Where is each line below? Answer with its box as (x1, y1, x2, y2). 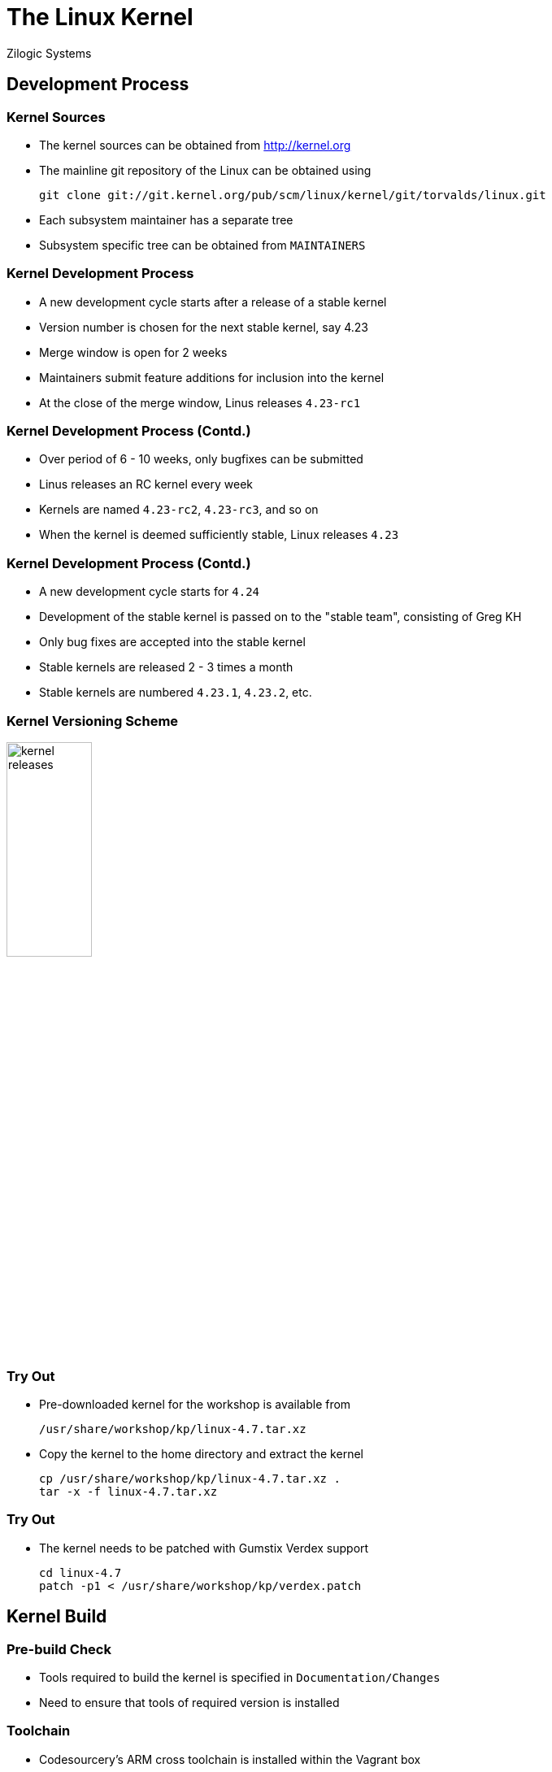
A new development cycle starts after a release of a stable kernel (39, 294, 387, 309)
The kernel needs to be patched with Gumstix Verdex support (39, 1540, 369, 1555)
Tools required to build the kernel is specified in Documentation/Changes (39, 1670, 441, 1684)
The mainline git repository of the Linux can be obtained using (39, 163, 372, 177)
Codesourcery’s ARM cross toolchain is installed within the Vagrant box (39, 1752, 421, 1766)
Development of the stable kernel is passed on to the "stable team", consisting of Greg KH (39, 610, 522, 624)
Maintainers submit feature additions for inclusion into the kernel (39, 370, 385, 384)
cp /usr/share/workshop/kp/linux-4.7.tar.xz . (39, 1471, 341, 1485)
